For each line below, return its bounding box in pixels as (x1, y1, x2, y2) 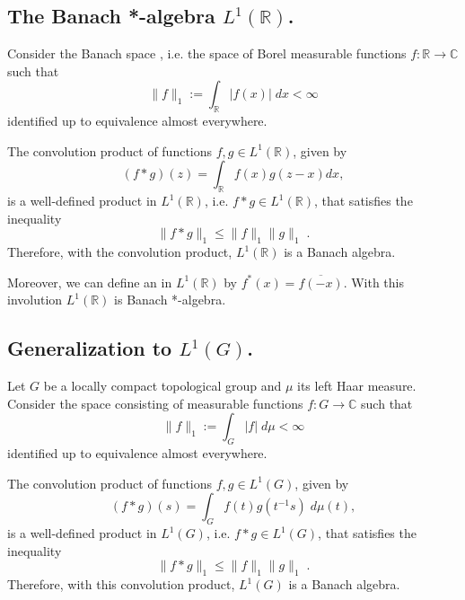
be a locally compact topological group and (43, 376, 282, 395)
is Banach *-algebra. (114, 290, 226, 309)
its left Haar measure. (297, 376, 417, 395)
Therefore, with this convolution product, (7, 575, 235, 594)
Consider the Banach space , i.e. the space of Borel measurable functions (7, 44, 407, 63)
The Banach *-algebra (7, 2, 215, 30)
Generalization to (7, 334, 172, 362)
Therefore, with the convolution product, (7, 243, 232, 261)
